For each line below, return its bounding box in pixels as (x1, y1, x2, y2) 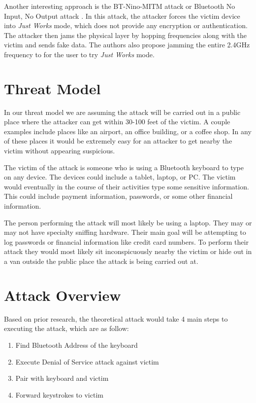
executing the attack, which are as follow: (4, 323, 129, 333)
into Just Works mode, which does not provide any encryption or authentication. (4, 20, 248, 31)
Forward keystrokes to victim (15, 389, 103, 400)
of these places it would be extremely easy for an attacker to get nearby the (4, 136, 232, 146)
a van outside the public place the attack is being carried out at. (4, 256, 198, 266)
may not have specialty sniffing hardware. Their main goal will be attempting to (4, 227, 246, 237)
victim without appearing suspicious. (4, 146, 115, 156)
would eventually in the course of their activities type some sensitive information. (4, 181, 249, 191)
